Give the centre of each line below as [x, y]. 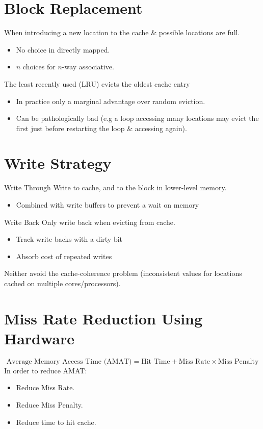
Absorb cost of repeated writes [64, 256]
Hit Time [156, 361]
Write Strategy [58, 163]
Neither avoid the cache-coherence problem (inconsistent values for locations [123, 273]
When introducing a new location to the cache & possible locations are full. [122, 32]
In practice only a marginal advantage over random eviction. [111, 101]
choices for [39, 67]
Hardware [40, 338]
